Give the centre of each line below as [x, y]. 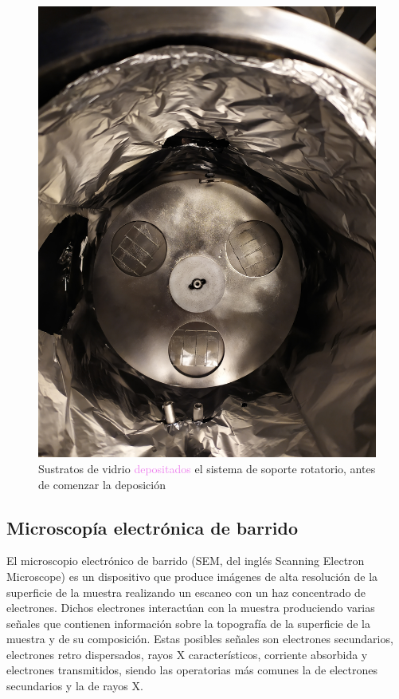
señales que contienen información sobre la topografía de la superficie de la [189, 623]
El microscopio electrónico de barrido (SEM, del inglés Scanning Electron [186, 561]
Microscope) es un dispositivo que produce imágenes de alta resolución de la [192, 576]
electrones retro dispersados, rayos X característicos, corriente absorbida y [187, 654]
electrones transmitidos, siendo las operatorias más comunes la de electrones [192, 670]
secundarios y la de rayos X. [75, 686]
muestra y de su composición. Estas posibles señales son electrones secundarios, [200, 639]
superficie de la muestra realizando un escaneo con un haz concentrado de [186, 592]
